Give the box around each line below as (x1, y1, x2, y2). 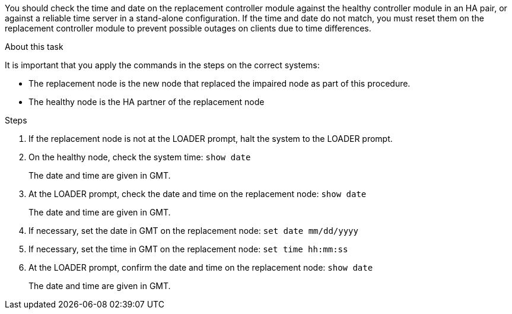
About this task (5, 42, 63, 52)
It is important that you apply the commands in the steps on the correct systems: (5, 60, 320, 70)
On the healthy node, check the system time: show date (28, 152, 251, 162)
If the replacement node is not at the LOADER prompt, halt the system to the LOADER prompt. (28, 134, 393, 144)
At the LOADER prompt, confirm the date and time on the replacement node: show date (28, 262, 373, 272)
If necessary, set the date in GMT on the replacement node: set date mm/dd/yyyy (28, 226, 358, 236)
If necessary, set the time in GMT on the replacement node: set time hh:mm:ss (28, 244, 348, 254)
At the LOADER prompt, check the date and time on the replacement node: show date (28, 189, 367, 199)
